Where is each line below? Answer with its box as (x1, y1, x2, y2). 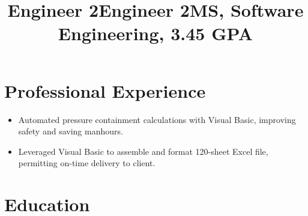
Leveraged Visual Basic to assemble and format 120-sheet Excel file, (18, 145, 268, 157)
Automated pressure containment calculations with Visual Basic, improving (18, 113, 296, 125)
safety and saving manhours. (18, 125, 123, 137)
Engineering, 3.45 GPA (58, 21, 253, 46)
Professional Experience (4, 78, 206, 103)
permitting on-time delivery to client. (18, 157, 156, 169)
